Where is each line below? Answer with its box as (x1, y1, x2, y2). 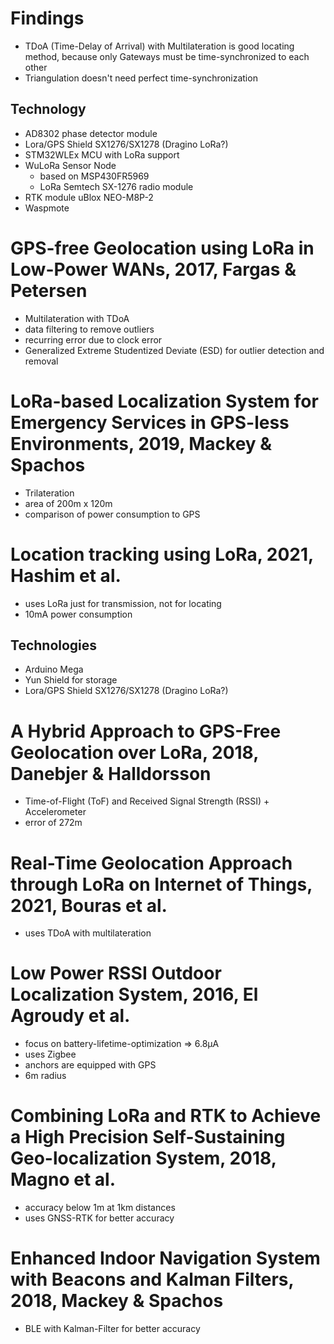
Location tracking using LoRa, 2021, (10, 543, 314, 566)
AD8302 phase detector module (24, 127, 158, 139)
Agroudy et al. (10, 1005, 131, 1027)
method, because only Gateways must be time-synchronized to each (24, 50, 310, 62)
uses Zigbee (24, 1048, 77, 1061)
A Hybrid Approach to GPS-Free (10, 720, 282, 742)
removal (24, 355, 59, 367)
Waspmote (24, 202, 70, 214)
